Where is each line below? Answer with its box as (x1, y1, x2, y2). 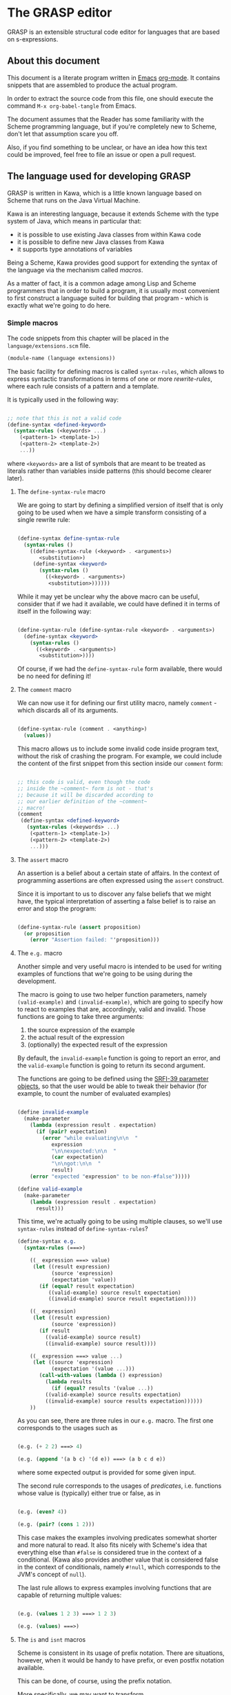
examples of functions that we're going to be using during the (17, 970, 193, 978)
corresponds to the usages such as (17, 1424, 118, 1432)
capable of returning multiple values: (17, 1591, 122, 1599)
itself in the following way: (17, 607, 92, 615)
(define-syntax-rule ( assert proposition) (17, 924, 141, 930)
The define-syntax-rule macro (17, 487, 106, 496)
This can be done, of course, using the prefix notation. (17, 1676, 172, 1685)
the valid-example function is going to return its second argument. (17, 1061, 205, 1069)
